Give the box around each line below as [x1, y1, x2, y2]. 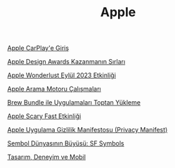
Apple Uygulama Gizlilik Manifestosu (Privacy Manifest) [7, 126, 168, 134]
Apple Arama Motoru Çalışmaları [7, 85, 101, 93]
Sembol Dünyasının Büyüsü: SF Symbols [7, 139, 124, 148]
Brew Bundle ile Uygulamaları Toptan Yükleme [7, 98, 141, 107]
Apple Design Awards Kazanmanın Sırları [7, 58, 126, 66]
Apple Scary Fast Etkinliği [7, 112, 82, 120]
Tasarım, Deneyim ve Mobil [7, 153, 86, 162]
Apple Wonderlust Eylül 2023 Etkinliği [7, 71, 116, 79]
